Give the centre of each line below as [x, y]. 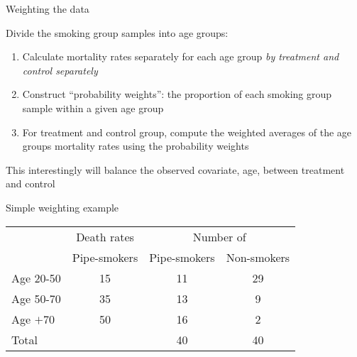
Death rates [105, 236]
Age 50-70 [36, 298]
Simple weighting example [62, 207]
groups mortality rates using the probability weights [136, 146]
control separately [60, 70]
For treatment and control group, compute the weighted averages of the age [187, 132]
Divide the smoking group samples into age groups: [117, 32]
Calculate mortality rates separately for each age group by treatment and [181, 56]
